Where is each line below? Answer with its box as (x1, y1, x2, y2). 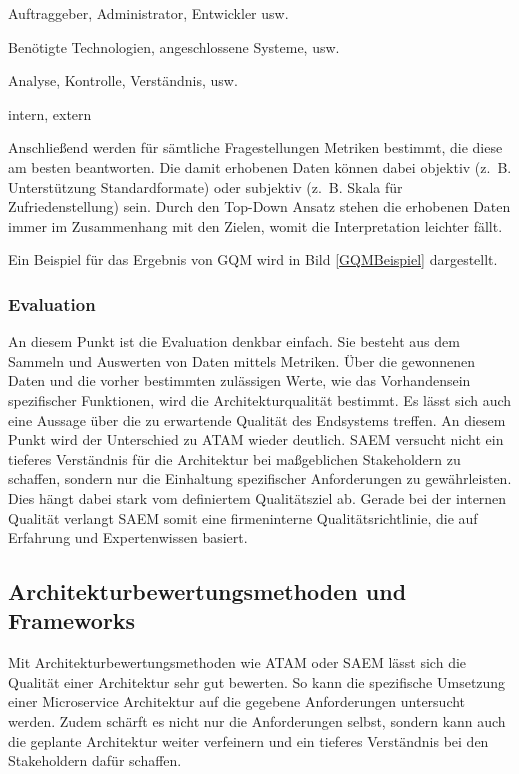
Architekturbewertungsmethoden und (8, 576, 407, 607)
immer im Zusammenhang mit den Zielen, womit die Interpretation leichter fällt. (8, 215, 503, 236)
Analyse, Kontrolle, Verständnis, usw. (8, 70, 238, 91)
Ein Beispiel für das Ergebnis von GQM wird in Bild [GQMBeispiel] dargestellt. (8, 249, 498, 270)
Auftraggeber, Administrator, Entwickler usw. (8, 3, 289, 23)
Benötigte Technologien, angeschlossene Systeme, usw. (8, 36, 340, 57)
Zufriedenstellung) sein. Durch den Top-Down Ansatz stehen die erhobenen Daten (8, 196, 511, 217)
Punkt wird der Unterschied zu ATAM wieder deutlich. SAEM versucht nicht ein (8, 429, 504, 450)
